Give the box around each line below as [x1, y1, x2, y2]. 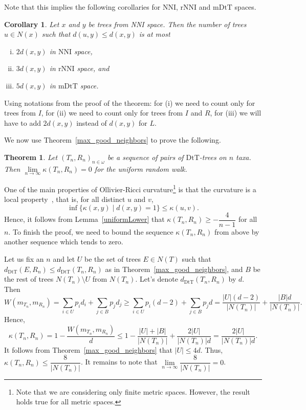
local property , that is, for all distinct [4, 194, 125, 204]
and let [53, 254, 75, 264]
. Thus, [200, 344, 223, 355]
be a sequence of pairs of [107, 151, 184, 162]
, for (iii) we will [210, 107, 261, 118]
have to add [4, 117, 41, 128]
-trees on [199, 151, 227, 162]
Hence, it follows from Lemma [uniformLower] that [4, 214, 165, 224]
